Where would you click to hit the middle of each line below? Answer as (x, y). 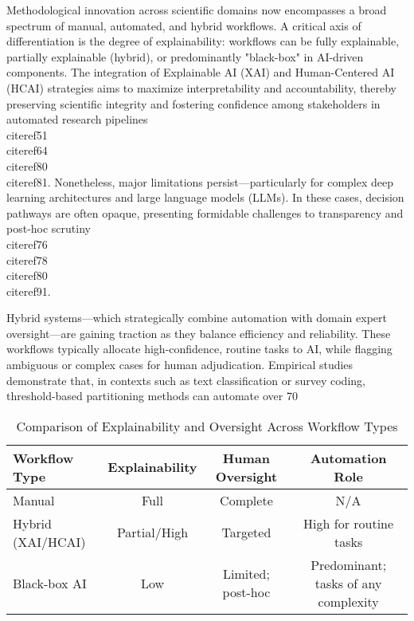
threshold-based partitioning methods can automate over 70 (152, 396)
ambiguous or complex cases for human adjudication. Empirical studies (180, 365)
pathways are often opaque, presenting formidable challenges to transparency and (205, 212)
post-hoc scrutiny (49, 228)
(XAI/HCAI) (49, 541)
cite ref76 (27, 244)
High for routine (349, 523)
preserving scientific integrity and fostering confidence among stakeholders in (193, 103)
